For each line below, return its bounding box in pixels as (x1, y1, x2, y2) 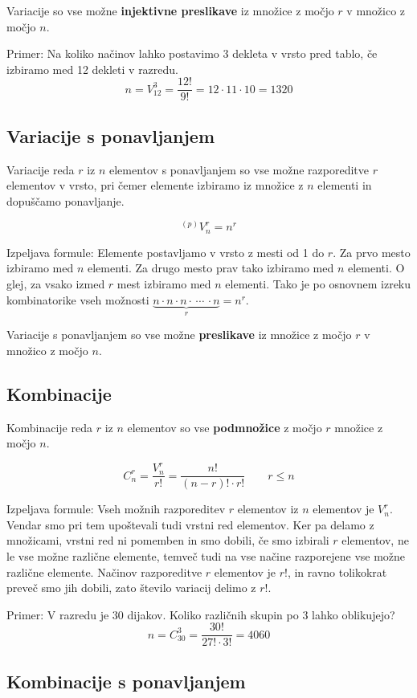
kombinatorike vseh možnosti (6, 291, 149, 308)
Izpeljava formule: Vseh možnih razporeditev (6, 500, 226, 517)
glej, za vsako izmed (6, 276, 105, 292)
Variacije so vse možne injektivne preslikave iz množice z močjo (6, 2, 334, 18)
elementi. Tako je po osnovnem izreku (225, 276, 411, 292)
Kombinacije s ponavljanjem (6, 668, 246, 693)
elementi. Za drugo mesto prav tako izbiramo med (87, 259, 334, 276)
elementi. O (347, 259, 405, 276)
